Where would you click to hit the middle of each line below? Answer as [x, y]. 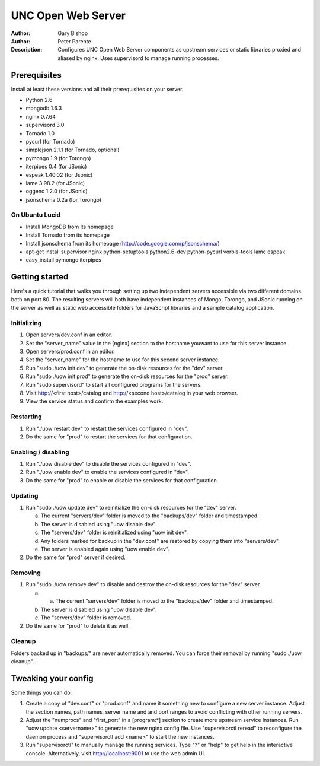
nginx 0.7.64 [41, 116]
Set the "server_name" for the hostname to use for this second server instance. [123, 360]
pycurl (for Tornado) [50, 141]
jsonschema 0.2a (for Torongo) [64, 199]
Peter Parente [74, 41]
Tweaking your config [52, 678]
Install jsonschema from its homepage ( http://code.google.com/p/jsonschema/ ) [123, 243]
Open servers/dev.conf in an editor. [69, 335]
